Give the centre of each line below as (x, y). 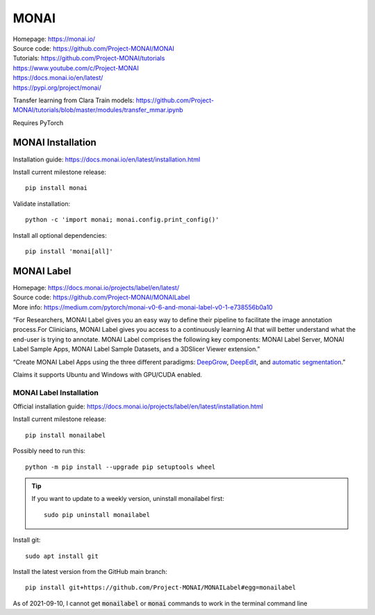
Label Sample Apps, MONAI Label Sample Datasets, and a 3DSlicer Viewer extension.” (136, 349)
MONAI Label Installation (56, 392)
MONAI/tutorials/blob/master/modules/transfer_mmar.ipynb (98, 110)
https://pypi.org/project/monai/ (57, 88)
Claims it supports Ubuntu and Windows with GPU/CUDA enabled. (108, 374)
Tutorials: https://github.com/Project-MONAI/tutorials (89, 58)
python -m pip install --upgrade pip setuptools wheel (120, 467)
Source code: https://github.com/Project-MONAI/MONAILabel (101, 297)
